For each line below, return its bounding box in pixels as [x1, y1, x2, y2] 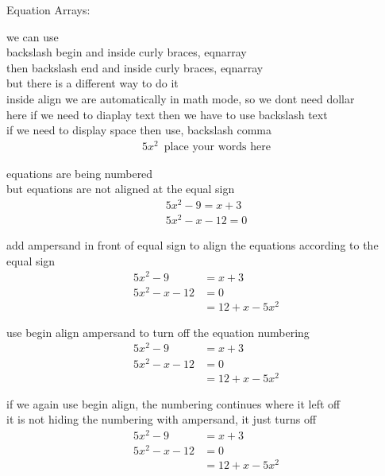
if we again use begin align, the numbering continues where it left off [6, 395, 341, 412]
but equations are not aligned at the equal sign [6, 180, 235, 197]
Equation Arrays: [6, 2, 90, 17]
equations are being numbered [6, 164, 153, 181]
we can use [6, 28, 59, 45]
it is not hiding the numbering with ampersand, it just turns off [6, 411, 317, 428]
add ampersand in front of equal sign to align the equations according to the [6, 237, 379, 253]
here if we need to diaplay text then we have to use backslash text [6, 106, 328, 122]
